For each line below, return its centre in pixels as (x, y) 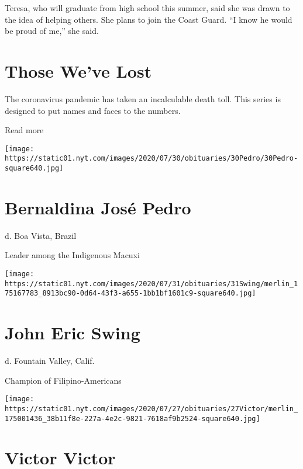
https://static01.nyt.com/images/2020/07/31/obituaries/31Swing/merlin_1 (151, 284)
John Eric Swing (73, 333)
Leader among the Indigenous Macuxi (72, 255)
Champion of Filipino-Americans (63, 380)
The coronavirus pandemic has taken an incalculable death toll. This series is (143, 98)
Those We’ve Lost (78, 70)
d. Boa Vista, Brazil (41, 235)
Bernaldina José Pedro (98, 207)
